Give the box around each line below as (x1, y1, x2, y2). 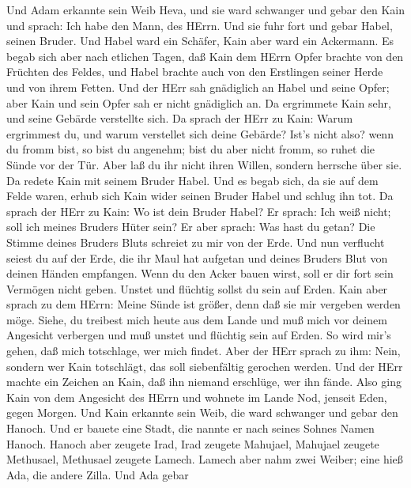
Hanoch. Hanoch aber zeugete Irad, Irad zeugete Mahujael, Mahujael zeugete (6, 435, 379, 452)
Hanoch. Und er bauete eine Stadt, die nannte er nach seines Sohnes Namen (6, 420, 375, 437)
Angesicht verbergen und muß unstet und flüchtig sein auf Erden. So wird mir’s (6, 327, 391, 343)
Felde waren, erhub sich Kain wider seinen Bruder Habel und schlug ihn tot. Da (6, 187, 394, 204)
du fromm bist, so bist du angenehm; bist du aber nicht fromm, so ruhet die (6, 141, 375, 157)
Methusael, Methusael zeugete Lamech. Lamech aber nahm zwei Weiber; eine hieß (6, 451, 403, 467)
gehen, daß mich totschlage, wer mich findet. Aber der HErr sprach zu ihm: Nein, (6, 342, 401, 359)
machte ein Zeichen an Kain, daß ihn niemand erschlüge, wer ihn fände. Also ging (6, 373, 402, 390)
